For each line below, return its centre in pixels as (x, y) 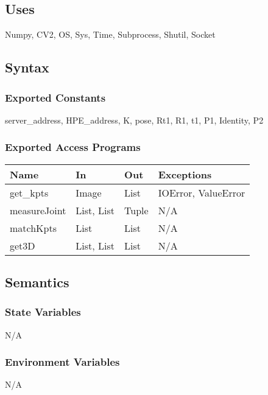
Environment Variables (62, 362)
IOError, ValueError (202, 192)
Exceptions (185, 174)
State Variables (43, 312)
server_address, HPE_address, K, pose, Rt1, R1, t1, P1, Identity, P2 (134, 120)
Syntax (27, 67)
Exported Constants (55, 97)
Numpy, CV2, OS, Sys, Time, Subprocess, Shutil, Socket (110, 34)
